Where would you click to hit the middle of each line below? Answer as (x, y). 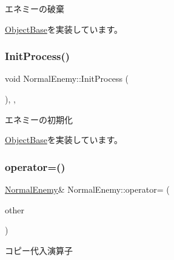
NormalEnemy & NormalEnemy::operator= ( (87, 189)
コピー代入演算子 (39, 250)
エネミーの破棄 (35, 8)
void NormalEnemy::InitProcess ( (67, 78)
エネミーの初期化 (39, 119)
